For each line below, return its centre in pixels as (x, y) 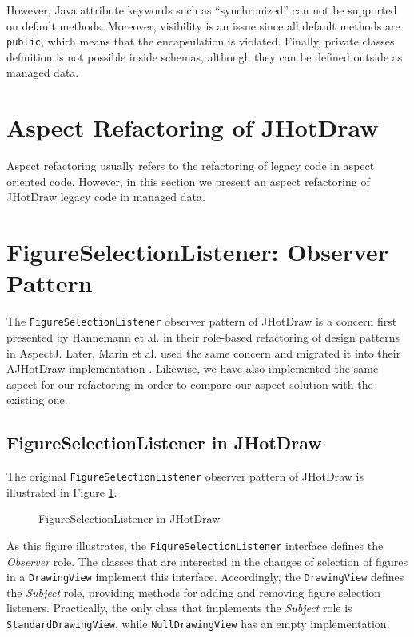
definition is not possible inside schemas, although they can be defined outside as (205, 56)
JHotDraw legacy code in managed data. (106, 197)
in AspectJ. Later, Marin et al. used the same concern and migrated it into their (204, 352)
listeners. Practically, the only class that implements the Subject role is (179, 608)
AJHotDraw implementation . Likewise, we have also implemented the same (193, 368)
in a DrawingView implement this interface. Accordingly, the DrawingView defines (205, 577)
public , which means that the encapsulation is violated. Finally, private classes (201, 41)
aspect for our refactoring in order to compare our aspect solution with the (190, 384)
